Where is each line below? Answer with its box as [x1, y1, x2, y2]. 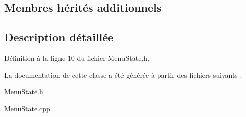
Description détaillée [4, 29, 114, 45]
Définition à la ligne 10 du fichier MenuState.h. [4, 52, 150, 63]
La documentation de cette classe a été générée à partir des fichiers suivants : [4, 69, 242, 80]
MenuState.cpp [4, 103, 50, 113]
